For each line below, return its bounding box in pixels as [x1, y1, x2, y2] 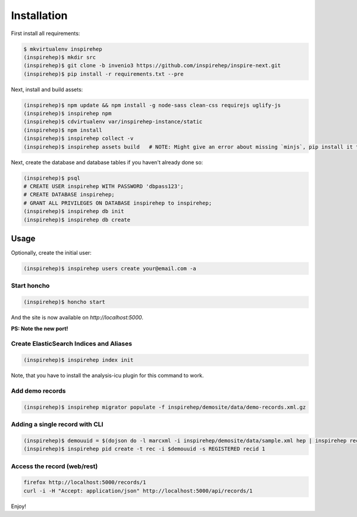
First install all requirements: [11, 30, 80, 37]
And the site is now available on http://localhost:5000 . [11, 314, 144, 321]
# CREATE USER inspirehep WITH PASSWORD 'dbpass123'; [23, 183, 184, 190]
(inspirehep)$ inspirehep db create [23, 216, 131, 223]
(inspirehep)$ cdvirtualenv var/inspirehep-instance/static [23, 118, 203, 125]
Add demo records [11, 387, 66, 395]
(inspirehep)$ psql [23, 174, 80, 181]
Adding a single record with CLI [11, 420, 104, 428]
